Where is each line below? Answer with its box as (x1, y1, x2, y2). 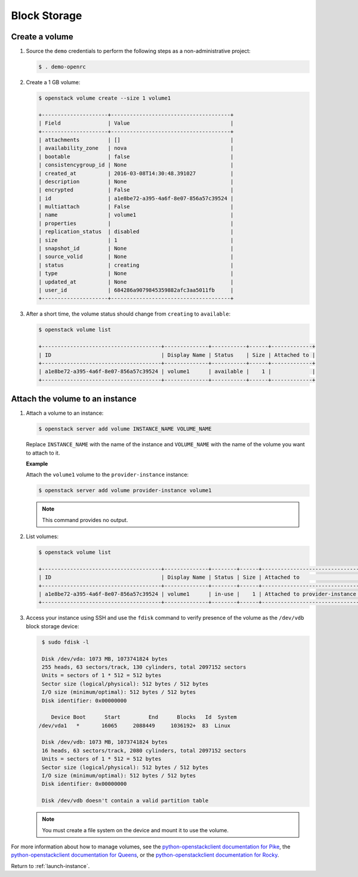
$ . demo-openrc (38, 63, 87, 70)
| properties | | (38, 220, 234, 227)
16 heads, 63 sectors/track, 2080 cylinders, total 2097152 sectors (42, 747, 246, 754)
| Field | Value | (38, 120, 234, 126)
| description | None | (38, 178, 234, 185)
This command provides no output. (42, 516, 128, 523)
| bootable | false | (38, 153, 234, 160)
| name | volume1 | (38, 212, 234, 218)
